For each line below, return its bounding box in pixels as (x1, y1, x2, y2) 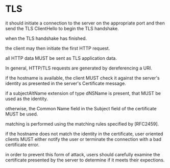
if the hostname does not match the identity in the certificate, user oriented (5, 131, 163, 137)
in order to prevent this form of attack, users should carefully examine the (5, 151, 160, 157)
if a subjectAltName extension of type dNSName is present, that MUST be (5, 90, 161, 96)
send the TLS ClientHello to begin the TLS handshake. (5, 25, 119, 31)
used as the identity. (5, 95, 48, 102)
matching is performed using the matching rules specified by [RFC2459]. (5, 121, 159, 127)
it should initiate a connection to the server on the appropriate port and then (5, 20, 165, 26)
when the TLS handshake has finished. (5, 35, 87, 41)
